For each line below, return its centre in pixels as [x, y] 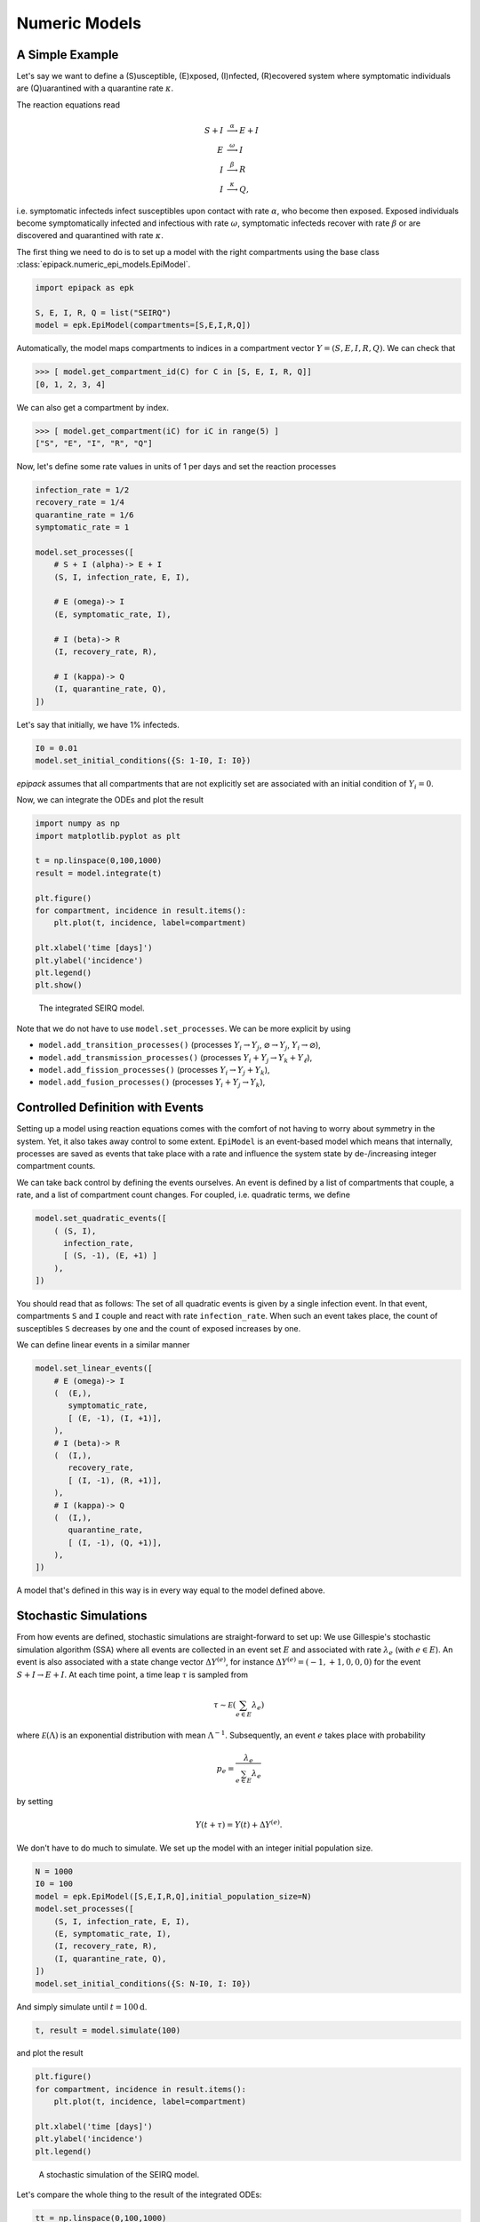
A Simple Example [68, 55]
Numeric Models [79, 23]
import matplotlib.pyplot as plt [108, 836]
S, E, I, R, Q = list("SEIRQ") [104, 312]
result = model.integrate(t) [99, 873]
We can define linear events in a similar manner [103, 1345]
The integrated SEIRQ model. [92, 1008]
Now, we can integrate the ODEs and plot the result [110, 800]
